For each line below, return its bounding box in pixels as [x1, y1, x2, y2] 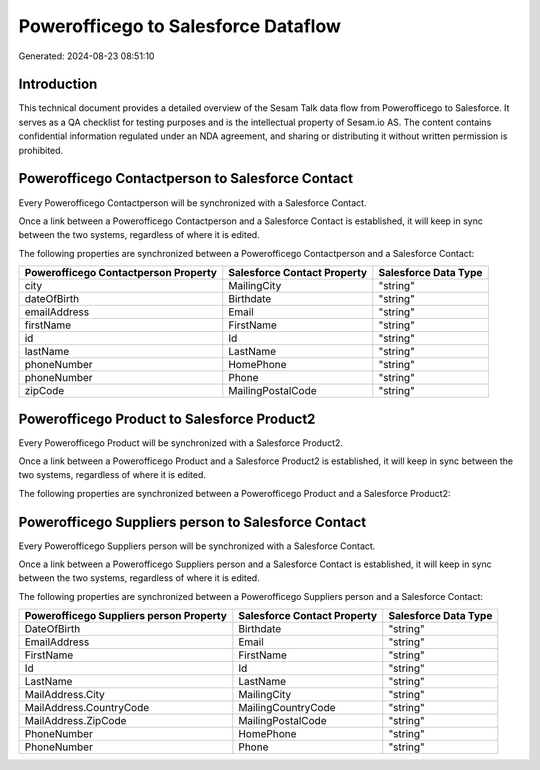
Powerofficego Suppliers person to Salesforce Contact [18, 513, 367, 530]
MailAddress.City [24, 688, 105, 702]
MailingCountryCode [238, 701, 336, 715]
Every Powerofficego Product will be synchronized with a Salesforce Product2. [18, 436, 344, 449]
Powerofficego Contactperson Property [24, 266, 217, 280]
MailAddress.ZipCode [24, 714, 127, 728]
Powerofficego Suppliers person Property [24, 609, 227, 623]
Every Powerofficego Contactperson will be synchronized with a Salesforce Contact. [18, 196, 367, 209]
